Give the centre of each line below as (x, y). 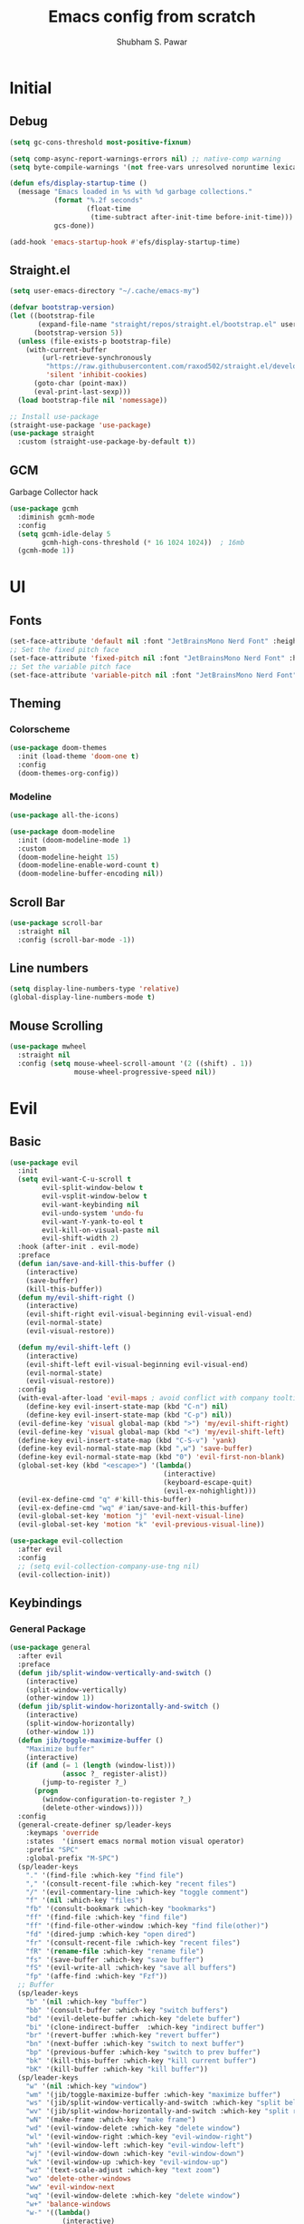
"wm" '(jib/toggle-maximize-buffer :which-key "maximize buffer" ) (153, 2094)
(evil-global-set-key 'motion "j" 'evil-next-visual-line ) (131, 1517)
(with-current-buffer (66, 350)
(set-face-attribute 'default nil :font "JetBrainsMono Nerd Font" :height (155, 641)
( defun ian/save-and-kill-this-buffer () (97, 1264)
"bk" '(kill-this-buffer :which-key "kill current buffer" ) (141, 2061)
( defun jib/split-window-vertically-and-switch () (115, 1673)
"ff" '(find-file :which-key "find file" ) (107, 1917)
